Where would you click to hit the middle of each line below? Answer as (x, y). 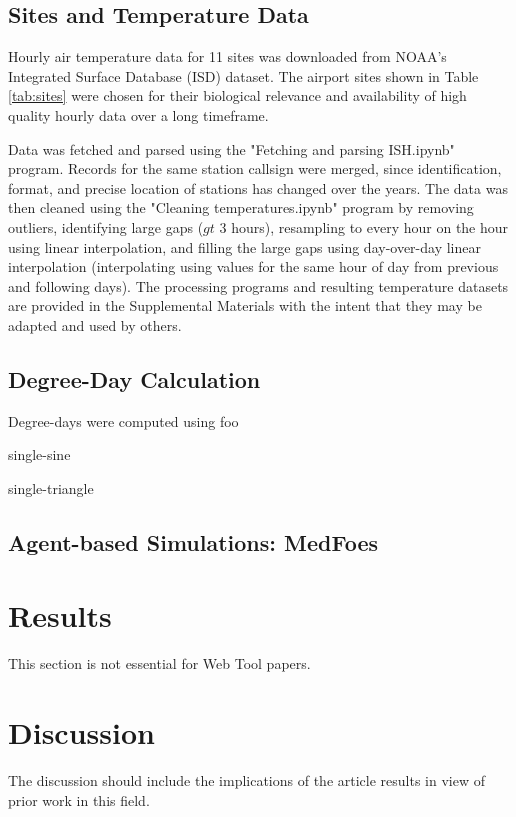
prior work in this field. (79, 799)
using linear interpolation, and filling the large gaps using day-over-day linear (244, 246)
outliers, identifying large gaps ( (106, 226)
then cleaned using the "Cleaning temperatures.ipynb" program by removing (241, 207)
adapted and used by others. (95, 324)
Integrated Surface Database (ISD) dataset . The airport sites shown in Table (243, 75)
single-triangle (51, 487)
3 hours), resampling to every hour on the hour (364, 226)
